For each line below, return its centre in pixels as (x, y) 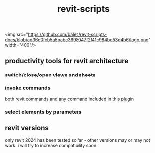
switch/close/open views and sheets (50, 75)
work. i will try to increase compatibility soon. (51, 145)
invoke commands (28, 88)
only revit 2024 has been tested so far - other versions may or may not (77, 140)
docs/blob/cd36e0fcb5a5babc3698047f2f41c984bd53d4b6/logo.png (77, 40)
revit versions (27, 128)
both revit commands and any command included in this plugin (70, 99)
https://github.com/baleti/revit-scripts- (68, 35)
